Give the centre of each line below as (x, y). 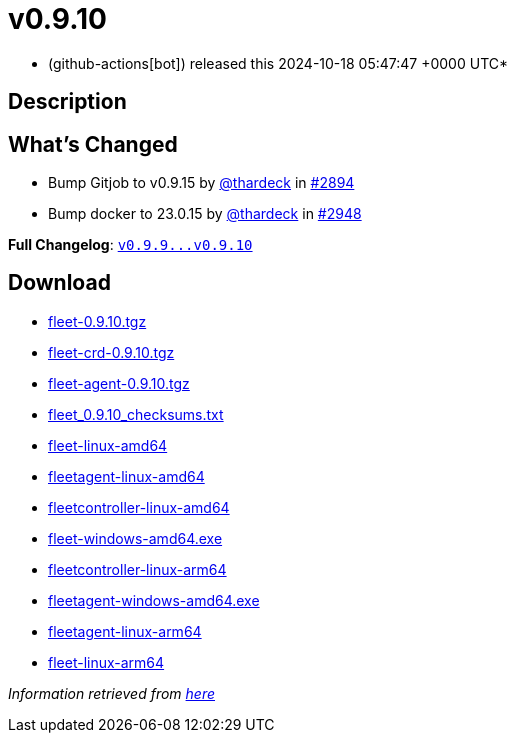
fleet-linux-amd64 (108, 445)
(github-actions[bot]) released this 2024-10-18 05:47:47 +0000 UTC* (278, 63)
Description (67, 102)
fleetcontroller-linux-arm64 (137, 569)
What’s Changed (93, 144)
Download (59, 283)
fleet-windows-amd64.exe (135, 538)
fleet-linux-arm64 (106, 662)
